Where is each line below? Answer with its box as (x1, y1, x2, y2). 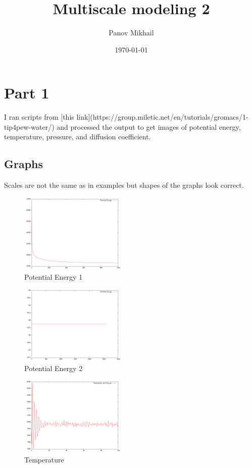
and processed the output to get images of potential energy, (57, 121, 241, 132)
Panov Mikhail (109, 27, 154, 38)
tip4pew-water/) (4, 121, 55, 132)
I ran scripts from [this (4, 112, 74, 122)
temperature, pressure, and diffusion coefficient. (4, 131, 151, 142)
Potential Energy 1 (24, 271, 83, 282)
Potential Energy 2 (24, 362, 83, 373)
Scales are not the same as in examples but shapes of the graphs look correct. (4, 180, 244, 190)
